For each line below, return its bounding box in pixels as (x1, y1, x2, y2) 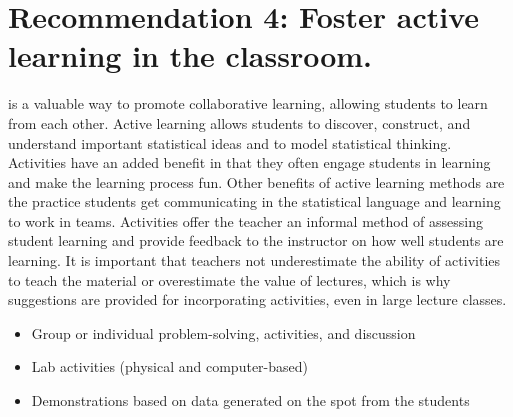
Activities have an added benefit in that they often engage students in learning (8, 152, 491, 173)
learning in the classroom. (8, 35, 373, 76)
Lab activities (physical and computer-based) (31, 356, 308, 377)
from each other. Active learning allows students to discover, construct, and (8, 112, 471, 133)
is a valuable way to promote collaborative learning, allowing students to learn (8, 93, 488, 114)
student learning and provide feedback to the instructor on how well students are (8, 230, 504, 251)
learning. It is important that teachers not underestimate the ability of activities (8, 250, 501, 271)
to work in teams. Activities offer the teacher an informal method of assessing (8, 210, 484, 231)
